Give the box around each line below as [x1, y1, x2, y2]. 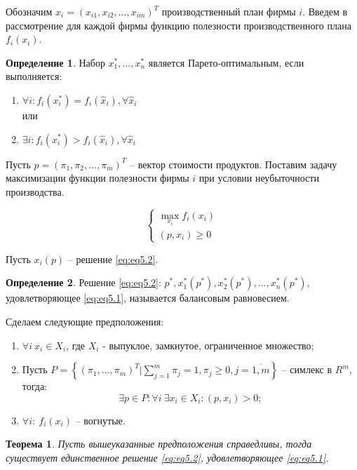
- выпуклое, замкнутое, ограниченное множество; [102, 337, 314, 352]
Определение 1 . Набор [6, 55, 105, 69]
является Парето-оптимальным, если [148, 55, 304, 69]
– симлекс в [281, 362, 332, 377]
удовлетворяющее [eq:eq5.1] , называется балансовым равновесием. [6, 290, 290, 305]
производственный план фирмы [161, 4, 296, 18]
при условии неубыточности [198, 170, 319, 185]
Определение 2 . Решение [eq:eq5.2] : [6, 275, 161, 290]
